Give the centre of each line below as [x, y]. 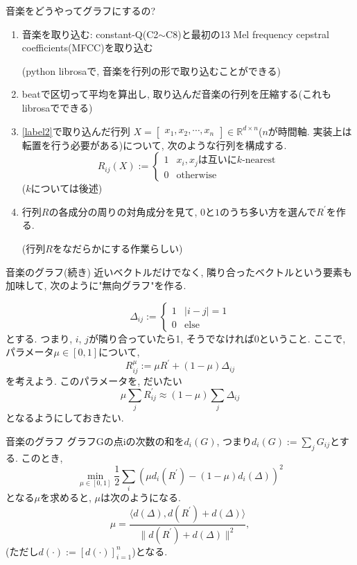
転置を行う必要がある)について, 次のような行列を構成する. [154, 145]
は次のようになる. [141, 497]
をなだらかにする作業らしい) [117, 248]
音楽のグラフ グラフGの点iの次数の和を [95, 441]
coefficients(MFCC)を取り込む [87, 47]
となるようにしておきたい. [65, 418]
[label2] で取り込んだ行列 [76, 131]
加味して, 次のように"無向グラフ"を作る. [96, 285]
